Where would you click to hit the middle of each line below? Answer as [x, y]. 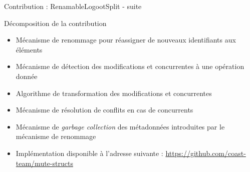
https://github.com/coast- [206, 153]
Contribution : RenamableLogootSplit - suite [73, 6]
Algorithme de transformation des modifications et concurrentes [114, 93]
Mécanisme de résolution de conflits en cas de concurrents [104, 110]
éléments [29, 49]
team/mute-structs [44, 163]
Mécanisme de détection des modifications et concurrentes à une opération [130, 66]
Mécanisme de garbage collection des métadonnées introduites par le [120, 126]
